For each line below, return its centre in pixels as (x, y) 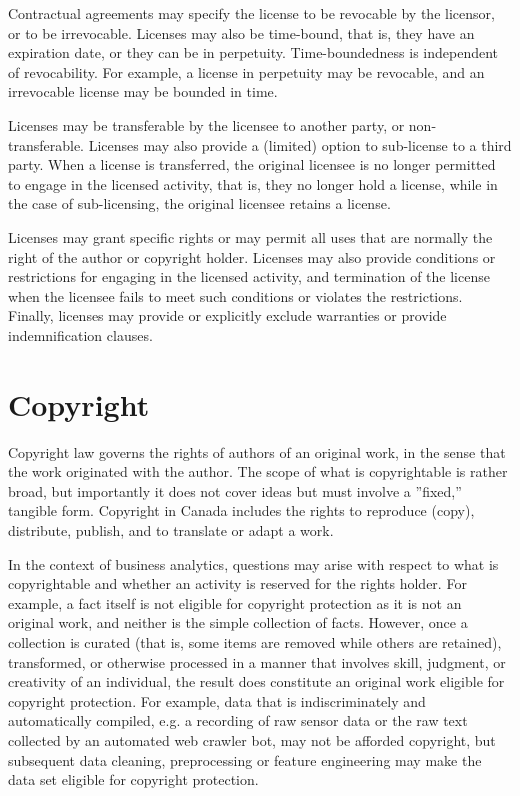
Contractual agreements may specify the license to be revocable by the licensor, (251, 13)
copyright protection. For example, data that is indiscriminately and (217, 700)
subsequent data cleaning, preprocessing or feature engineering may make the (245, 759)
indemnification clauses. (80, 334)
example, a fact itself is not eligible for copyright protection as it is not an (235, 602)
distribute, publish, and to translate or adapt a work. (171, 530)
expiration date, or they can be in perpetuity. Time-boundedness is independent (253, 52)
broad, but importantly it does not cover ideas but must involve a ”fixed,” (235, 490)
